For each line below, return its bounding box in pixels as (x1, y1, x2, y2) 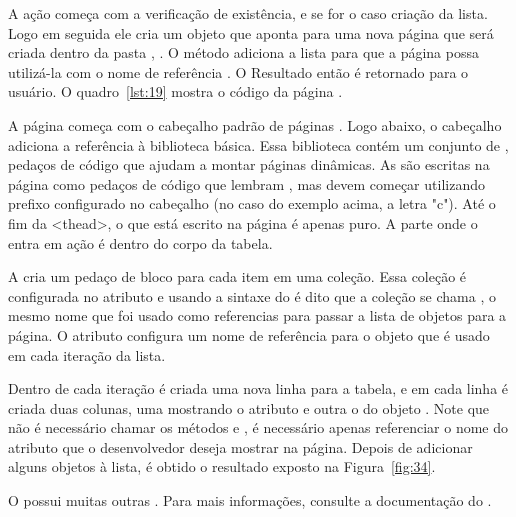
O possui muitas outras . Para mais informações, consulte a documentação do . (8, 490, 492, 511)
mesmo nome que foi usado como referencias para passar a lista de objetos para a (8, 305, 507, 326)
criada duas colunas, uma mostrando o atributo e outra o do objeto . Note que (8, 397, 490, 418)
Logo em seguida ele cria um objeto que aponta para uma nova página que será (8, 22, 494, 43)
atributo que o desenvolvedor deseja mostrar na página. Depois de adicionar (8, 436, 473, 457)
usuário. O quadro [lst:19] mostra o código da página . (8, 81, 343, 102)
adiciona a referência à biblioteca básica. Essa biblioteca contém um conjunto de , (8, 134, 509, 155)
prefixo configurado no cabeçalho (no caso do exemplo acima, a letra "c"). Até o (8, 193, 496, 214)
